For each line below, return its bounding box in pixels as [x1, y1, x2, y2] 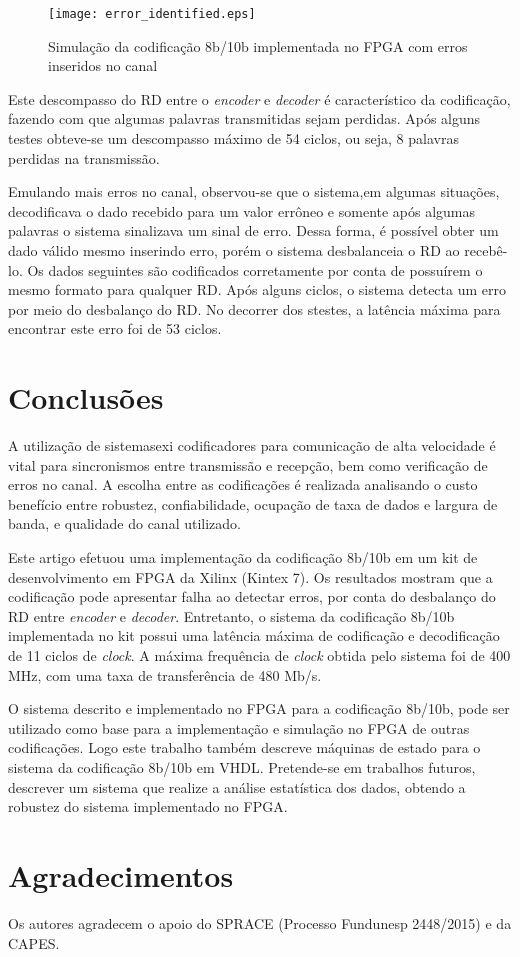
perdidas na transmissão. [8, 147, 160, 168]
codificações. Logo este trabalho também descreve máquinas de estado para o [8, 737, 481, 758]
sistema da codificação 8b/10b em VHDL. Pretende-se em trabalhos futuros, [8, 757, 476, 777]
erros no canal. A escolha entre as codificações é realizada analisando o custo [8, 474, 478, 495]
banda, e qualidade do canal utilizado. [8, 513, 241, 534]
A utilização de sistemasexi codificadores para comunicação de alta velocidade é [8, 435, 496, 456]
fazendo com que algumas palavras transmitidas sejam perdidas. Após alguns [8, 108, 481, 129]
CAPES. [8, 932, 60, 953]
